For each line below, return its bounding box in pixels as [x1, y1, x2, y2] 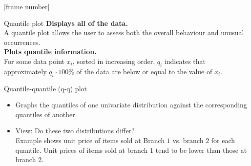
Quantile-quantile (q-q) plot [4, 83, 87, 93]
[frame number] [4, 1, 50, 11]
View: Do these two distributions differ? [15, 125, 135, 136]
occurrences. [4, 37, 41, 47]
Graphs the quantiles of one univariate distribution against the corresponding [15, 100, 247, 110]
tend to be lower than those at [155, 145, 247, 155]
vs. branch [172, 135, 204, 145]
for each [211, 135, 235, 145]
